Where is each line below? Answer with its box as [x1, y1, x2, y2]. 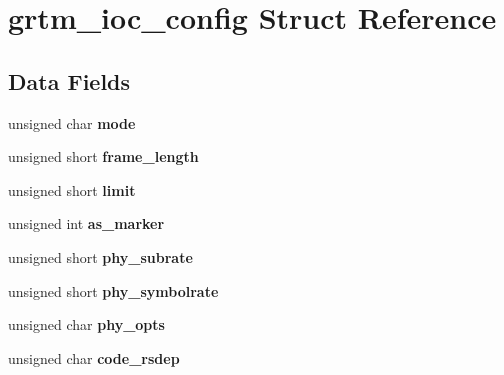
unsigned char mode [8, 112, 136, 133]
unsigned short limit [8, 179, 136, 200]
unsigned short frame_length [8, 146, 199, 167]
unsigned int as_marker [8, 213, 165, 234]
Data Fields [8, 65, 131, 96]
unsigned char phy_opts [8, 314, 165, 335]
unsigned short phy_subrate [8, 246, 193, 267]
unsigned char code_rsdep [8, 347, 180, 368]
